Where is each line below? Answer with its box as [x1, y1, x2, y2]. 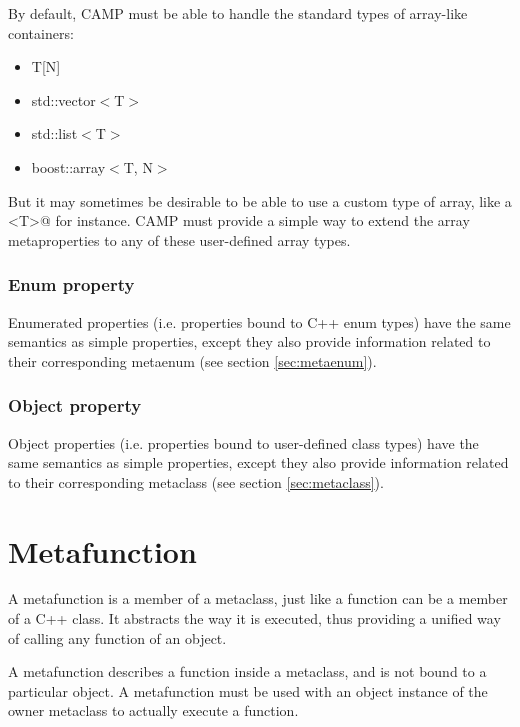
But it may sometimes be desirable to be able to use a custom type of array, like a [8, 190, 512, 211]
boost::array [31, 156, 106, 177]
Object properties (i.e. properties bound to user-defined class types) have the [8, 432, 479, 453]
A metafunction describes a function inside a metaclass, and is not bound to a [8, 661, 487, 682]
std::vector [31, 89, 96, 110]
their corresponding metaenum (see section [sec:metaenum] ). [8, 350, 377, 371]
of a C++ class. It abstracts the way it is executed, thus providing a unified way [8, 608, 501, 629]
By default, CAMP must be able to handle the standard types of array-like [8, 3, 468, 23]
